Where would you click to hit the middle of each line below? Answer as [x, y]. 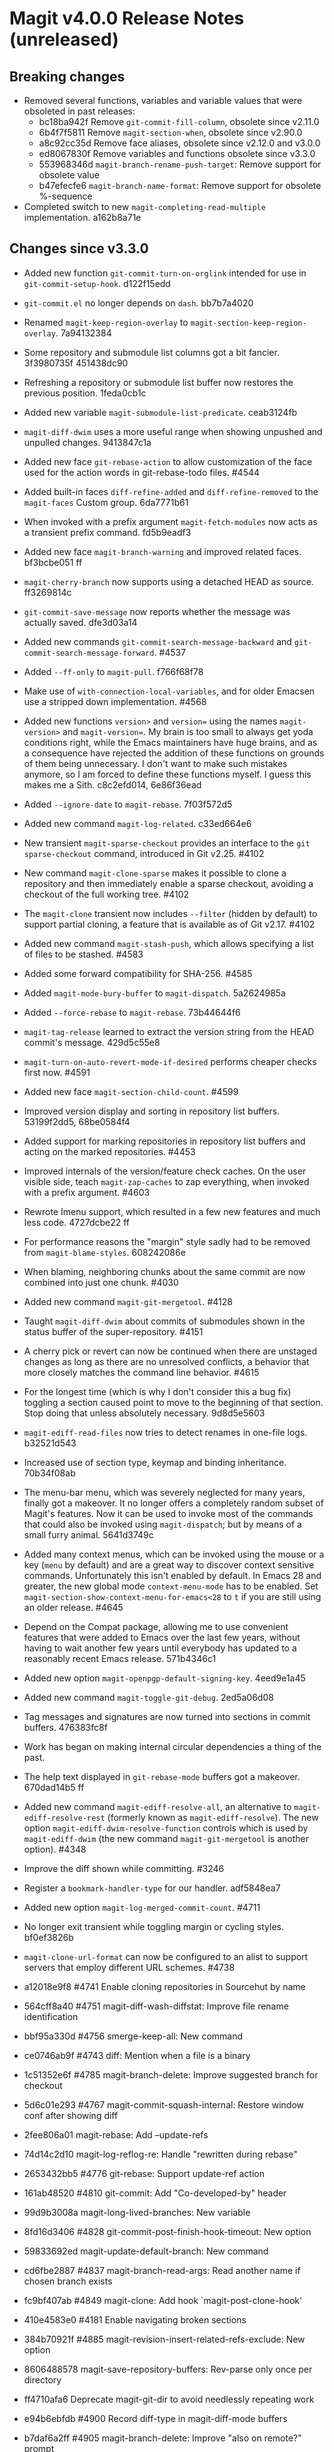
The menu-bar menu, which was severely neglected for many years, [164, 1492]
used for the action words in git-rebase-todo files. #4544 [142, 472]
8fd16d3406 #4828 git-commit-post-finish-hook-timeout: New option [167, 2231]
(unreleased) [64, 39]
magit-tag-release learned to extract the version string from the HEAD [169, 1031]
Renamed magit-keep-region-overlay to [106, 322]
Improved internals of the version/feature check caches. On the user [165, 1171]
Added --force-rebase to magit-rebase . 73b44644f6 [132, 1012]
